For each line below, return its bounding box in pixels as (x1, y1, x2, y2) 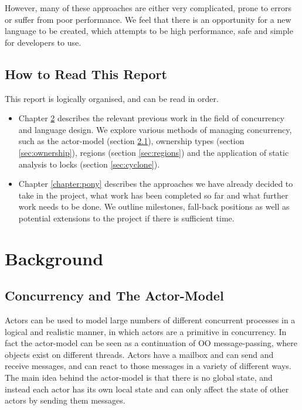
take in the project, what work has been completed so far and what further (18, 189, 289, 201)
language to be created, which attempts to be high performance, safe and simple (5, 25, 293, 37)
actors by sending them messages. (5, 394, 125, 406)
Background (5, 246, 104, 270)
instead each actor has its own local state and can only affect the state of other (5, 382, 289, 395)
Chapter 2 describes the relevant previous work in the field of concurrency (18, 112, 284, 124)
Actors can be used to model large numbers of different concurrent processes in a (5, 314, 296, 326)
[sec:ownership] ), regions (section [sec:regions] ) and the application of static (18, 146, 289, 158)
